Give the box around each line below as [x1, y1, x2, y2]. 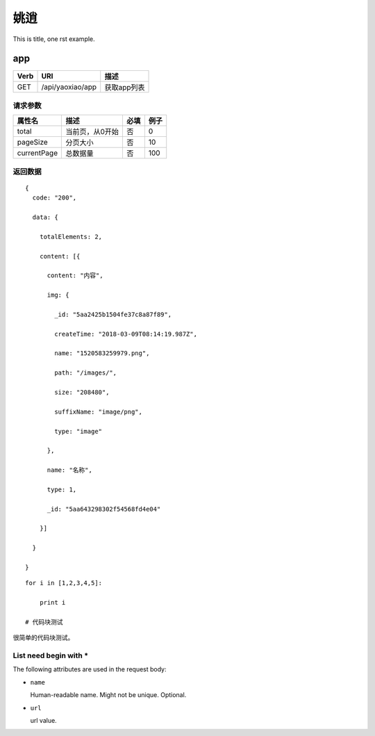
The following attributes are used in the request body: [12, 665, 167, 673]
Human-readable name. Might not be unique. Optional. [30, 691, 187, 699]
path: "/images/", [54, 369, 117, 377]
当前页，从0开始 [65, 127, 119, 137]
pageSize [17, 138, 48, 147]
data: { [32, 213, 58, 221]
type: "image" [54, 427, 103, 435]
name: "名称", [47, 466, 93, 474]
